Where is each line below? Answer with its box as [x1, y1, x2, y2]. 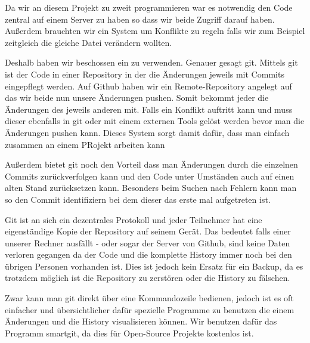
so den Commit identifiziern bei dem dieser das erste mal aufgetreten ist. [5, 193, 271, 205]
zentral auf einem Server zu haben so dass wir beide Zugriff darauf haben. [5, 13, 275, 25]
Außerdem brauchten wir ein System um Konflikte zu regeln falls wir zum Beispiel [5, 24, 305, 37]
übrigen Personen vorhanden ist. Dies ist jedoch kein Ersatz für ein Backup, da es [5, 259, 303, 272]
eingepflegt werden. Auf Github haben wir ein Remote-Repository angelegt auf [5, 79, 292, 92]
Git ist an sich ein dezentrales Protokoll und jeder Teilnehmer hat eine [5, 213, 262, 225]
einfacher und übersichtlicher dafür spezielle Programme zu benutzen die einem [5, 303, 294, 316]
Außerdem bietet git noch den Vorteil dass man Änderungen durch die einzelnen [5, 158, 298, 171]
